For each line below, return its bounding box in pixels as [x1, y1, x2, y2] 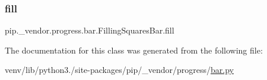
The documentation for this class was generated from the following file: [5, 44, 263, 56]
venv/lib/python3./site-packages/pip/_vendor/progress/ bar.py [5, 64, 234, 76]
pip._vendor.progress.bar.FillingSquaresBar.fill [5, 24, 174, 36]
